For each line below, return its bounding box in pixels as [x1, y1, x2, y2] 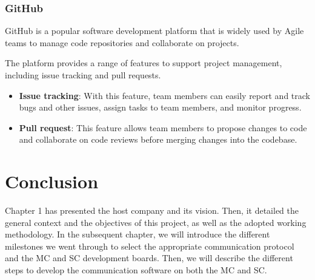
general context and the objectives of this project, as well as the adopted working [5, 216, 307, 228]
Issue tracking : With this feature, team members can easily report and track [19, 89, 310, 101]
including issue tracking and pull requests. [5, 69, 161, 81]
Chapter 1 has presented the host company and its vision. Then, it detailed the [5, 204, 299, 217]
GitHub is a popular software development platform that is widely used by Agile [5, 24, 304, 37]
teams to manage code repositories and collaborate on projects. [5, 36, 239, 49]
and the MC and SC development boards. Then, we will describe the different [5, 251, 293, 264]
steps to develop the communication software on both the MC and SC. [5, 264, 267, 276]
